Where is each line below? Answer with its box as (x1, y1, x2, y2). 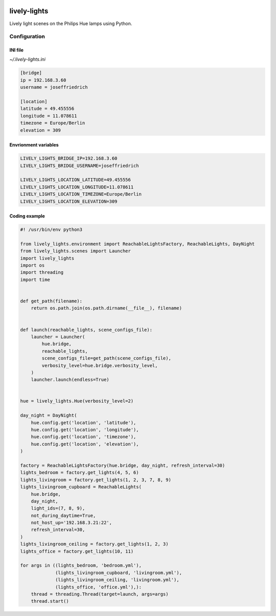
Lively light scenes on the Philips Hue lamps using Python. (9, 20, 132, 27)
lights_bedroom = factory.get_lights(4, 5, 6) (20, 470, 139, 476)
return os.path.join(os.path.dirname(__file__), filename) (31, 305, 182, 311)
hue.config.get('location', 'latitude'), (31, 419, 136, 425)
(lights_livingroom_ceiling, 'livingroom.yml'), (55, 577, 179, 583)
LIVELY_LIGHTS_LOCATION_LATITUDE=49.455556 (20, 177, 131, 183)
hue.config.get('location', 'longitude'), (31, 427, 139, 433)
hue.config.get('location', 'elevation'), (31, 441, 139, 447)
